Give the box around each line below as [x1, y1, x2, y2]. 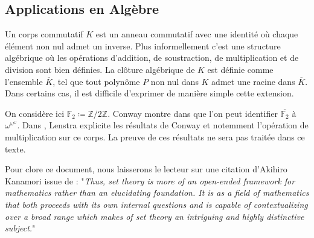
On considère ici [5, 107, 65, 119]
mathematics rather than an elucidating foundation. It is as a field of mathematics [5, 186, 309, 199]
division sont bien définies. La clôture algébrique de [5, 63, 195, 75]
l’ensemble [5, 75, 43, 87]
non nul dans [150, 75, 199, 87]
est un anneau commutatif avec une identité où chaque [95, 28, 298, 40]
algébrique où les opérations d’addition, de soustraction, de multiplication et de [5, 51, 299, 64]
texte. [5, 142, 26, 155]
